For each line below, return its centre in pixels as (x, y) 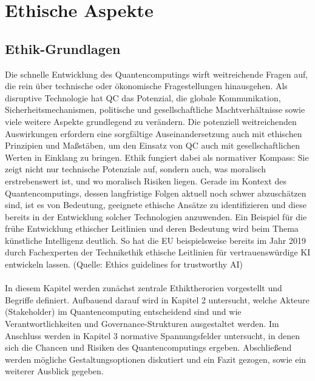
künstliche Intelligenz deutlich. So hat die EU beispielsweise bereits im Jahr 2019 (155, 240)
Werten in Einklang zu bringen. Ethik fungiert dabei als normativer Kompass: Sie (157, 157)
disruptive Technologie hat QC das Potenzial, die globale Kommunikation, (143, 97)
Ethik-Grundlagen (63, 48)
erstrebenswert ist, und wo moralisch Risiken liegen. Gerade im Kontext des (146, 180)
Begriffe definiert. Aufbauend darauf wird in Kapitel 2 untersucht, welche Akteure (157, 299)
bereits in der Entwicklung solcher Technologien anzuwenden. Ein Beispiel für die (156, 216)
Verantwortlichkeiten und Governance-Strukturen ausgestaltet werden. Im (142, 324)
